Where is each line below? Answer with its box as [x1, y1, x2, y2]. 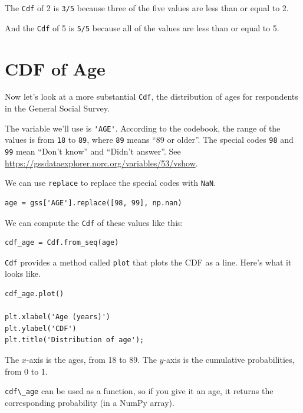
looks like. [5, 267, 41, 280]
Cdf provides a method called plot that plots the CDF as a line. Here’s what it [5, 255, 292, 268]
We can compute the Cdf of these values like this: [5, 216, 183, 228]
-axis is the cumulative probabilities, [163, 353, 295, 365]
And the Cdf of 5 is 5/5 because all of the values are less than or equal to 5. [5, 21, 279, 34]
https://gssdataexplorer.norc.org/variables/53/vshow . [5, 156, 198, 169]
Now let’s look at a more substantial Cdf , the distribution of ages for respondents [5, 90, 298, 103]
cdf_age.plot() [5, 290, 64, 298]
